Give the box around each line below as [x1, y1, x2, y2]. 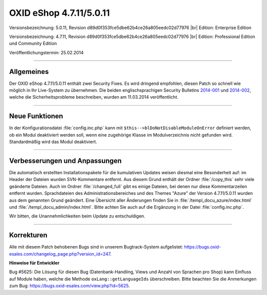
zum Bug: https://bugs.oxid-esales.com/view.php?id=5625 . [9, 283, 130, 289]
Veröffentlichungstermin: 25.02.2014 [9, 49, 84, 55]
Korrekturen [9, 231, 47, 239]
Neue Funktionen [9, 112, 63, 120]
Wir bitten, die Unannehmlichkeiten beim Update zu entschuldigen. [9, 213, 145, 219]
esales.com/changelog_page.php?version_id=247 [9, 251, 111, 257]
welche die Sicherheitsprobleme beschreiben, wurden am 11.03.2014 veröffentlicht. [9, 94, 178, 100]
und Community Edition [9, 40, 57, 46]
